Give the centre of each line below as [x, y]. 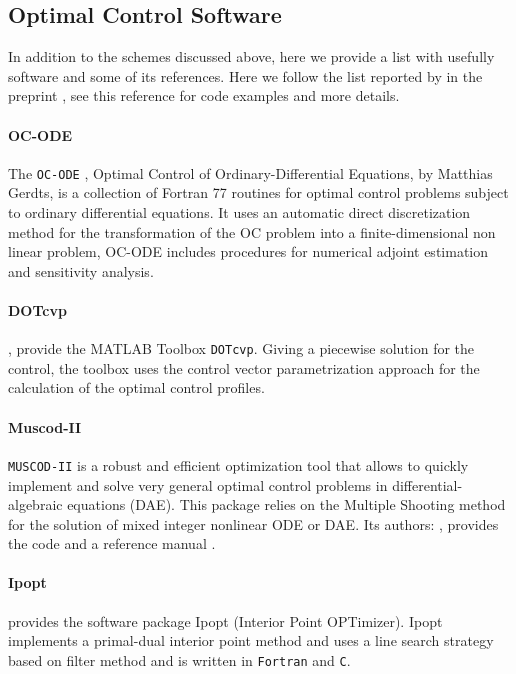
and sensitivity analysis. [81, 270]
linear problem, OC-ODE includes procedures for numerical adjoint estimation [248, 251]
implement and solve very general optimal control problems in [198, 484]
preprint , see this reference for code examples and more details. [204, 95]
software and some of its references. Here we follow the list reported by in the [245, 75]
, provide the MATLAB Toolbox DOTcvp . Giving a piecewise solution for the [241, 348]
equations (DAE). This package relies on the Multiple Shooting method [286, 504]
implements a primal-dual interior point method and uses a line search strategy [251, 640]
